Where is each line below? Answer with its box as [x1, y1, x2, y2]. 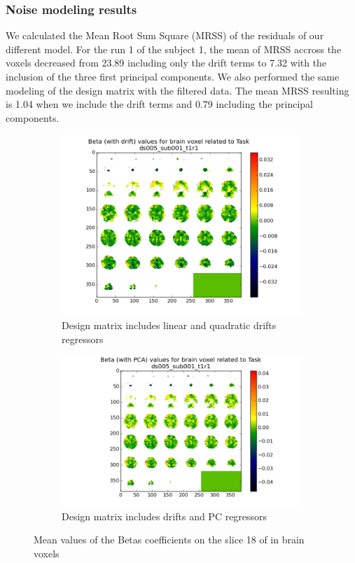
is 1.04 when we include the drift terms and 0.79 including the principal [6, 97, 313, 111]
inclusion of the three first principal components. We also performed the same [6, 69, 340, 83]
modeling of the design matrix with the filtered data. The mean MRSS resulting [6, 83, 349, 97]
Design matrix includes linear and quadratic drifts [62, 317, 277, 332]
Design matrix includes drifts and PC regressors [62, 508, 267, 523]
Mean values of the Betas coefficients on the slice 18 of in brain [34, 532, 305, 547]
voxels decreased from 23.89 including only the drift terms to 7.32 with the [6, 55, 327, 70]
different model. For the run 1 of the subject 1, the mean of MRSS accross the [6, 41, 342, 56]
